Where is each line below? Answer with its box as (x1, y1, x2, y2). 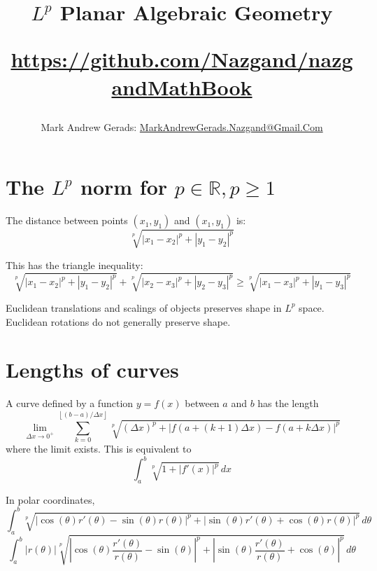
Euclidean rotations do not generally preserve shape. (6, 314, 231, 329)
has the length (257, 396, 319, 411)
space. (299, 300, 325, 315)
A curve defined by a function (6, 396, 134, 411)
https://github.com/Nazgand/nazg (10, 45, 353, 74)
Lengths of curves (6, 355, 179, 384)
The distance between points (6, 213, 128, 228)
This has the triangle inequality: (6, 257, 143, 272)
